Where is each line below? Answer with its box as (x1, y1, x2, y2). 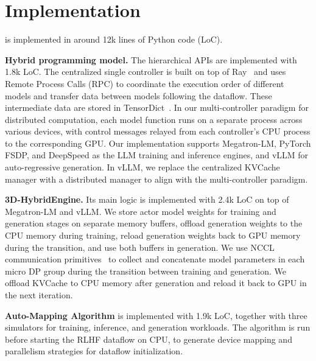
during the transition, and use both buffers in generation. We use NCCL (5, 240, 275, 253)
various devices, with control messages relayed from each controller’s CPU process (5, 125, 311, 138)
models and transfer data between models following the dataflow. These (5, 89, 272, 102)
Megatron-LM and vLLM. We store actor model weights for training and (5, 205, 276, 217)
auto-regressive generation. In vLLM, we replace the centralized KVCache (5, 161, 280, 173)
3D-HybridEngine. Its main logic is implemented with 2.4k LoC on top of (5, 193, 289, 206)
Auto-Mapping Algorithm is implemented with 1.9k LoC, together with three (5, 309, 307, 321)
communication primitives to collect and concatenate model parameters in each (5, 253, 305, 265)
